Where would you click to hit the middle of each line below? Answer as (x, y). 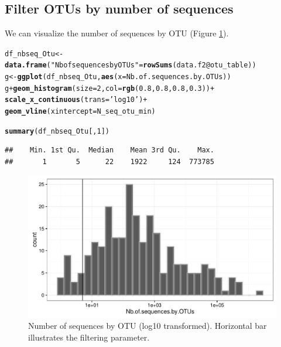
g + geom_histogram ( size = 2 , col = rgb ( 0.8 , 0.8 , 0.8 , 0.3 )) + (110, 88)
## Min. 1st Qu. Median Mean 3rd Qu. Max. (109, 150)
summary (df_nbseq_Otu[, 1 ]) (57, 131)
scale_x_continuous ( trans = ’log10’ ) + (76, 100)
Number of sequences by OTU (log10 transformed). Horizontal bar (148, 326)
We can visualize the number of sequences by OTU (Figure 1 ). (117, 33)
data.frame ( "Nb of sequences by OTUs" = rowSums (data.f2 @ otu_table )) (131, 65)
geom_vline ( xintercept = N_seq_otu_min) (80, 112)
